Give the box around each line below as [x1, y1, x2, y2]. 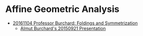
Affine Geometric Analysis [5, 3, 120, 15]
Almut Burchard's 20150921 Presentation [20, 25, 106, 31]
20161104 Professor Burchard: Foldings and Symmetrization [12, 20, 138, 26]
